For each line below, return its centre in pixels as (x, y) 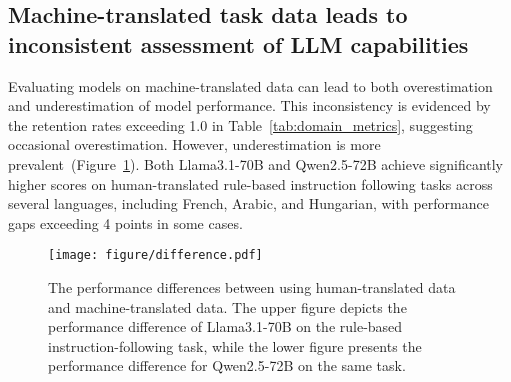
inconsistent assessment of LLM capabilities (238, 43)
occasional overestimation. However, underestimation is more (194, 144)
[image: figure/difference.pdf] (155, 255)
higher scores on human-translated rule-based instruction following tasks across (250, 183)
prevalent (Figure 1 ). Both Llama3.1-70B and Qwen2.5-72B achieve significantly (256, 163)
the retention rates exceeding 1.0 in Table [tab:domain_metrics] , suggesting (240, 124)
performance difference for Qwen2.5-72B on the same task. (227, 365)
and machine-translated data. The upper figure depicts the (227, 306)
